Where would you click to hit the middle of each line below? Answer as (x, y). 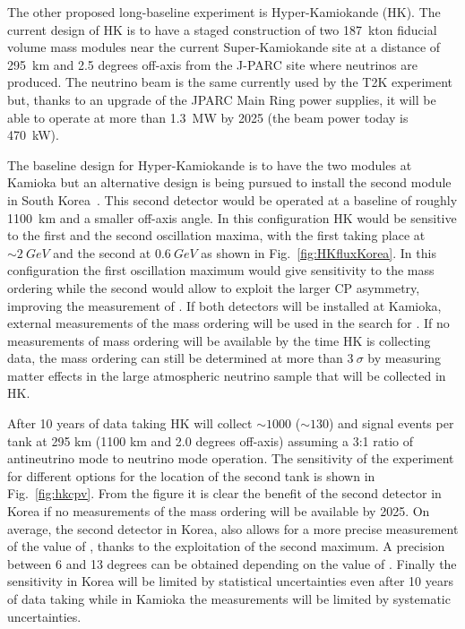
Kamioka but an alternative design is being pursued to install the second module (229, 182)
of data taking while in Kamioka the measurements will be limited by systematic (229, 599)
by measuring (405, 358)
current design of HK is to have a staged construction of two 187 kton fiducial (222, 29)
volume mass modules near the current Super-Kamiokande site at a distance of (224, 47)
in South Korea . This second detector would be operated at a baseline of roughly (232, 199)
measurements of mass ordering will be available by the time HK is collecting (219, 340)
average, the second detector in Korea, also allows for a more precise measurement (233, 528)
